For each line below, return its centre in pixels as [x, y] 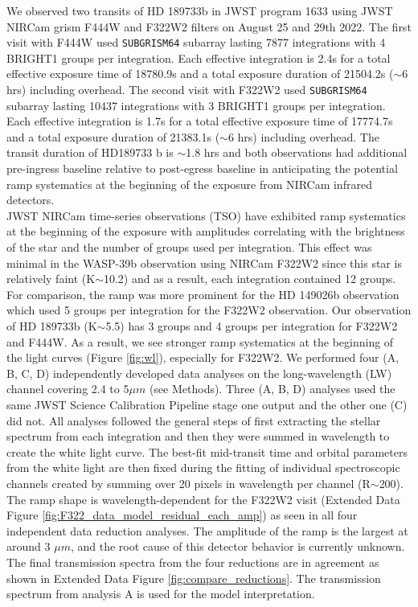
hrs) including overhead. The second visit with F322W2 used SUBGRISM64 [187, 90]
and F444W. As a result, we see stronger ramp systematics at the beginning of [200, 341]
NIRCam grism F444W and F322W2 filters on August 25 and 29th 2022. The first [209, 26]
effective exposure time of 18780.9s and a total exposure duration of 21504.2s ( [200, 74]
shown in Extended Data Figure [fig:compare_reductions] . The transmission [194, 578]
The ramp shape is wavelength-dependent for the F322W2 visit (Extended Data [203, 499]
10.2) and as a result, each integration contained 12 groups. [250, 279]
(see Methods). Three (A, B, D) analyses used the [272, 389]
